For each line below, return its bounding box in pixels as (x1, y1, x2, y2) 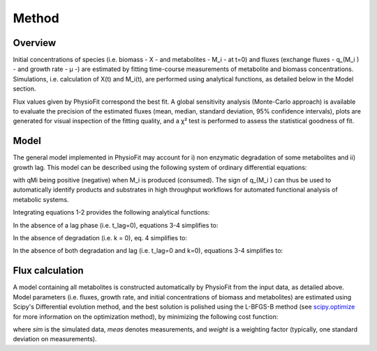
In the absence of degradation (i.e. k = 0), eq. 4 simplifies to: (13, 234, 188, 242)
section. (13, 84, 36, 93)
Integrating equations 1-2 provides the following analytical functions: (13, 208, 210, 217)
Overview (13, 37, 57, 49)
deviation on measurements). (13, 335, 97, 343)
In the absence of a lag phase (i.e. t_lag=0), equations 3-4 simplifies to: (13, 221, 219, 229)
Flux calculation (13, 265, 84, 276)
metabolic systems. (13, 195, 69, 203)
